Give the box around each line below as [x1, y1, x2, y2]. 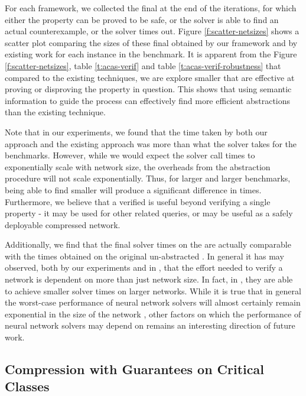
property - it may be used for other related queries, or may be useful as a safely [5, 207, 293, 219]
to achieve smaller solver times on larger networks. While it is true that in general [5, 284, 301, 297]
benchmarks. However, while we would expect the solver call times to [5, 149, 255, 161]
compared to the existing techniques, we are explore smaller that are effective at [5, 71, 295, 83]
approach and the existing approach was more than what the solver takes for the [5, 137, 297, 150]
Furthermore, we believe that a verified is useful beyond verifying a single [5, 195, 271, 207]
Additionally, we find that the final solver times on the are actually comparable [5, 238, 291, 251]
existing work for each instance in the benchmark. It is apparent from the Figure [5, 48, 297, 60]
